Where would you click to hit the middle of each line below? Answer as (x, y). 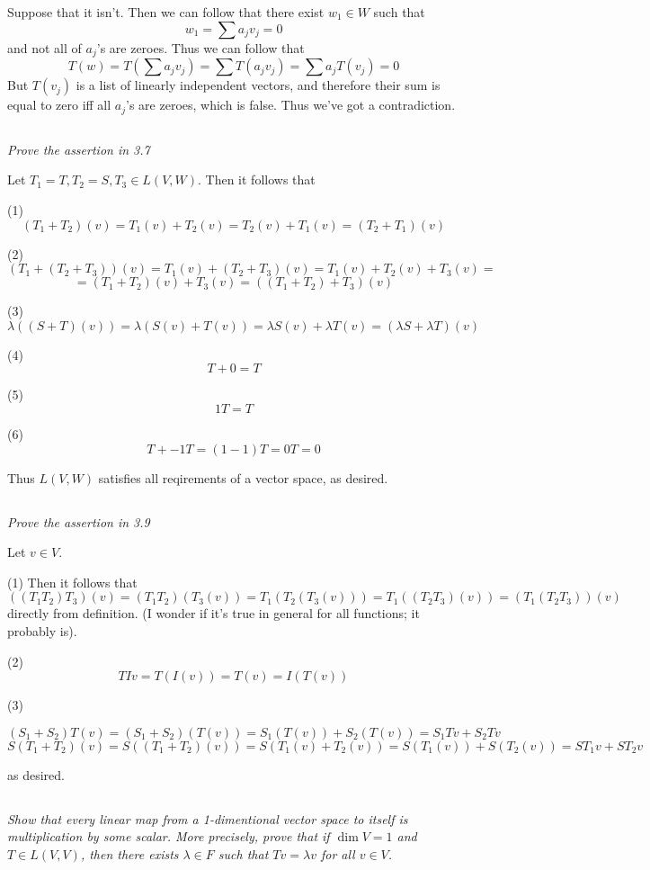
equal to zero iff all (59, 105)
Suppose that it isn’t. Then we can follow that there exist (166, 12)
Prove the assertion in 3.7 (79, 149)
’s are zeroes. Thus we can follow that (200, 47)
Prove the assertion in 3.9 (79, 521)
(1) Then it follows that (72, 582)
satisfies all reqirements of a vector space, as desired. (243, 477)
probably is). (42, 631)
